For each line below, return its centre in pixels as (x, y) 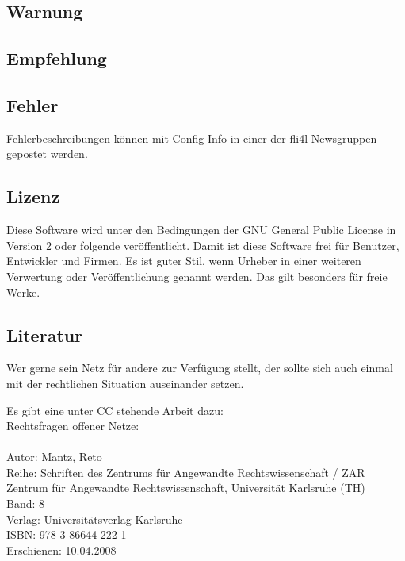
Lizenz (33, 196)
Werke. (23, 292)
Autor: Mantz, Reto (54, 457)
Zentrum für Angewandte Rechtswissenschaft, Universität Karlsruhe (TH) (186, 488)
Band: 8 (26, 503)
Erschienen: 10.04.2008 (61, 549)
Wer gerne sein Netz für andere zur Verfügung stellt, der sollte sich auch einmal (200, 368)
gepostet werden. (47, 154)
